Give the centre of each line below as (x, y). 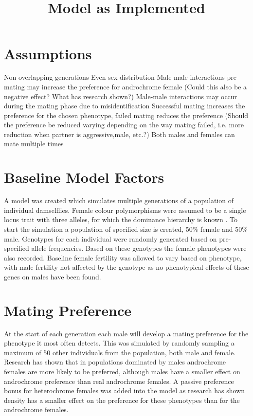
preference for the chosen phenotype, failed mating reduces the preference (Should (126, 115)
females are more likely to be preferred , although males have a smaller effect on (122, 372)
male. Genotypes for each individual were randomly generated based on (110, 238)
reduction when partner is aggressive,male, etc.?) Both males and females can (119, 134)
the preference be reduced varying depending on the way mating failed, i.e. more (124, 125)
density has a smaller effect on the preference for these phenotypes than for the (122, 400)
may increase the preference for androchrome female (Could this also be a (137, 86)
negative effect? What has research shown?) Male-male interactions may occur (121, 96)
